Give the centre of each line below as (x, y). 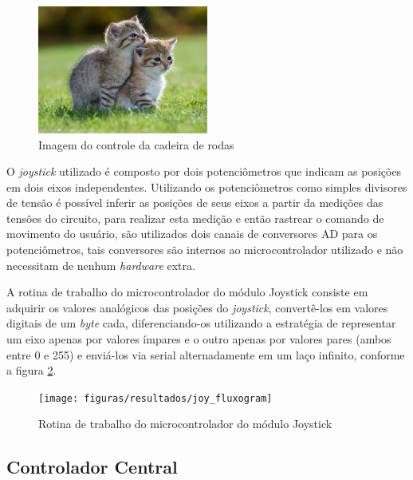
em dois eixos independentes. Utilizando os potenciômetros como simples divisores (207, 186)
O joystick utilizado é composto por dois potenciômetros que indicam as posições (204, 171)
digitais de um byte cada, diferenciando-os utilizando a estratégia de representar (201, 323)
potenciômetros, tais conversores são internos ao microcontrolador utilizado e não (205, 250)
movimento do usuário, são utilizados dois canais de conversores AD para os (192, 234)
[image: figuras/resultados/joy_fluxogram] (155, 398)
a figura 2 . (31, 370)
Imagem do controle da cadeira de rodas (136, 144)
